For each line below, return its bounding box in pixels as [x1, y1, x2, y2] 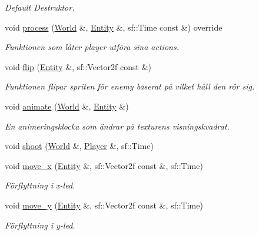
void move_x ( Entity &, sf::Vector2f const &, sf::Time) [5, 159, 203, 171]
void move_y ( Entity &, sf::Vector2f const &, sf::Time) [5, 198, 203, 211]
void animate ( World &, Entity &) [5, 100, 129, 112]
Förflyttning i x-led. [5, 179, 75, 191]
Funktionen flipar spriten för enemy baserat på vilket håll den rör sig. [5, 80, 255, 92]
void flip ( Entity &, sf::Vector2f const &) [5, 60, 151, 72]
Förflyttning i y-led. [5, 219, 75, 231]
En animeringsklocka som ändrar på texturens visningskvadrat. [5, 120, 230, 132]
